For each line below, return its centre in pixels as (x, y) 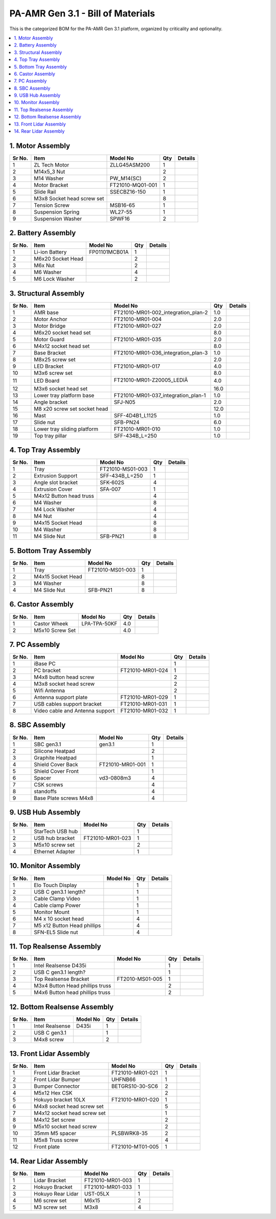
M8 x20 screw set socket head (71, 409)
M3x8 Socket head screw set (69, 198)
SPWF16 (120, 219)
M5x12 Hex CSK (53, 1093)
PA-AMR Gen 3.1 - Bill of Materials (82, 13)
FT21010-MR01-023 (107, 838)
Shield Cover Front (56, 771)
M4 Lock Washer (54, 510)
